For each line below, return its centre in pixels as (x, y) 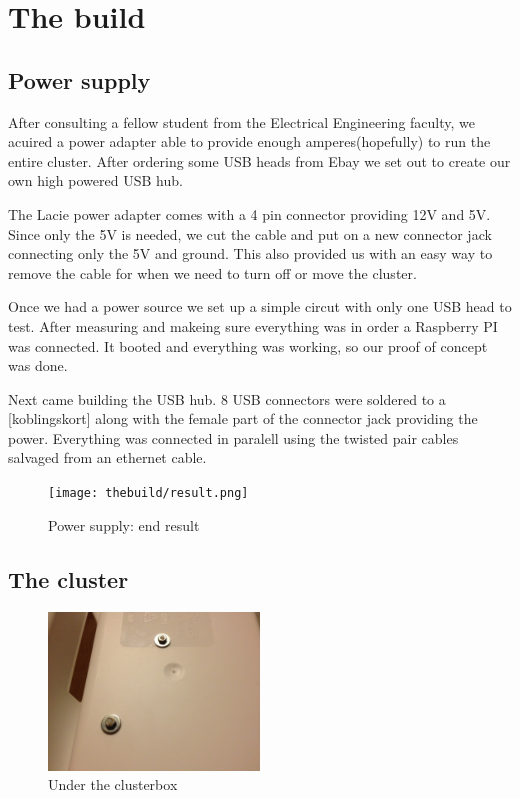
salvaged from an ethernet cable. (107, 457)
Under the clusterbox (113, 784)
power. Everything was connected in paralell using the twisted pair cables (233, 437)
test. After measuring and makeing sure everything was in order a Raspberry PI (253, 325)
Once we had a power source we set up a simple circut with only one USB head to (260, 306)
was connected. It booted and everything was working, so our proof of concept (248, 345)
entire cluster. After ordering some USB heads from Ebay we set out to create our (259, 160)
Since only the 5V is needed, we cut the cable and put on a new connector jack (250, 233)
